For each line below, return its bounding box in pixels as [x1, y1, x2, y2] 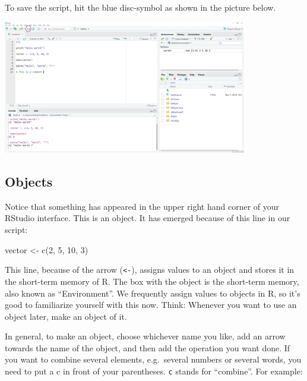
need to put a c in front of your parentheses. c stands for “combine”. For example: [5, 365, 303, 377]
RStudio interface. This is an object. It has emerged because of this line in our [5, 212, 290, 224]
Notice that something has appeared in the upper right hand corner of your [5, 200, 280, 212]
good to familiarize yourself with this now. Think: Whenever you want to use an [5, 298, 297, 311]
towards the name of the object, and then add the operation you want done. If [5, 341, 290, 354]
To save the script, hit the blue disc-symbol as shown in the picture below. [5, 1, 276, 13]
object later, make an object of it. [5, 310, 127, 322]
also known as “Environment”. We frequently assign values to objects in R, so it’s [5, 286, 300, 299]
